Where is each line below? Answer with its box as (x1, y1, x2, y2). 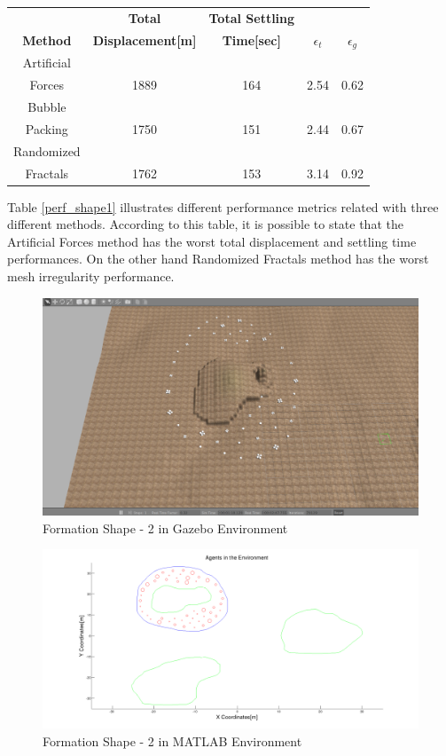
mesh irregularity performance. (7, 266, 175, 285)
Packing (25, 119, 68, 138)
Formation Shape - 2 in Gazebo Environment (43, 518, 288, 537)
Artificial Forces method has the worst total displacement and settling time (7, 232, 417, 250)
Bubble (27, 97, 67, 115)
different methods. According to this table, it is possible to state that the (7, 215, 403, 233)
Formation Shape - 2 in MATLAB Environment (43, 731, 302, 750)
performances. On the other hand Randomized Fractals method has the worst (7, 249, 429, 268)
